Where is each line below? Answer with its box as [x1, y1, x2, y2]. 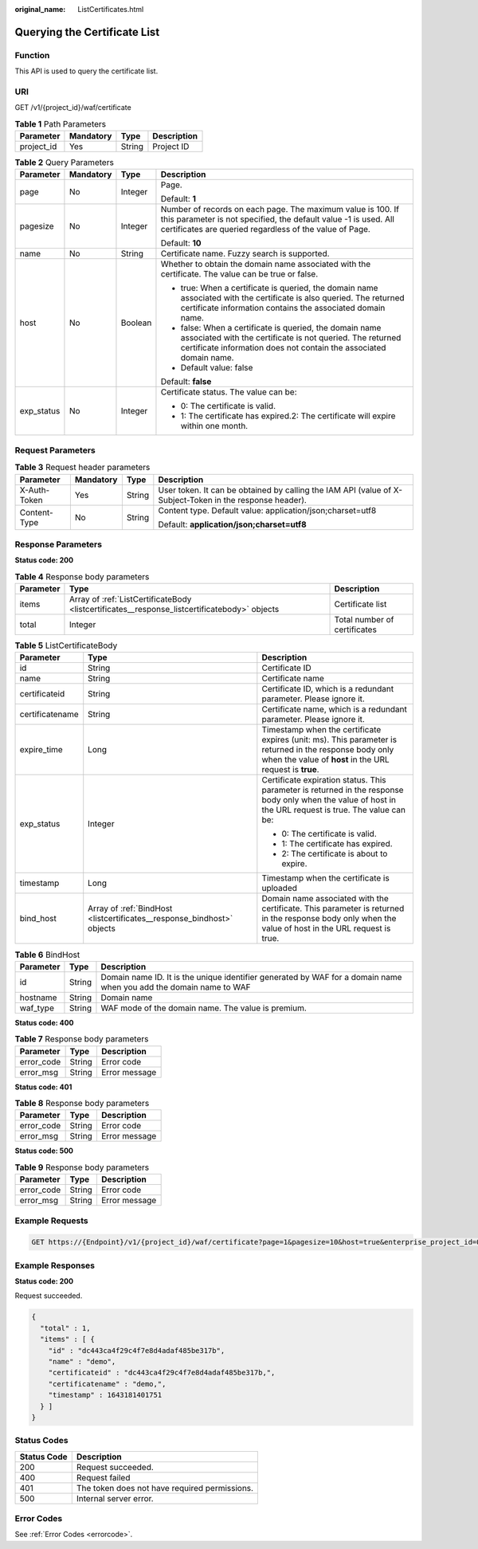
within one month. [180, 421, 249, 432]
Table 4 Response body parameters [14, 571, 150, 582]
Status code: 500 [14, 1146, 74, 1155]
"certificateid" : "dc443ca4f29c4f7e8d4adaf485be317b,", [48, 1368, 276, 1378]
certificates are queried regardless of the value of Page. [160, 224, 370, 235]
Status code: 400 [14, 1018, 74, 1027]
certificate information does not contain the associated [180, 343, 386, 354]
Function [14, 49, 50, 61]
